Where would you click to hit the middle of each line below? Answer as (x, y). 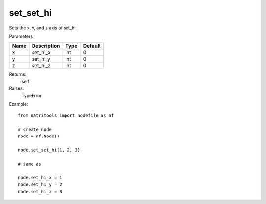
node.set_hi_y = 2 (40, 185)
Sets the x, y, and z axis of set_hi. (43, 28)
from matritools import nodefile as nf (66, 116)
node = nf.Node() (39, 136)
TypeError (32, 95)
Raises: (17, 88)
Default (92, 46)
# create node (35, 130)
